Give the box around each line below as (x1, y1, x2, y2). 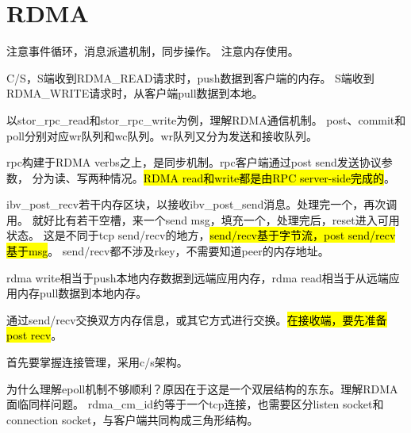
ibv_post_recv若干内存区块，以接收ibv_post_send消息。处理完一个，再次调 (6, 196, 398, 213)
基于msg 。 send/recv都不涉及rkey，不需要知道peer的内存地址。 (6, 243, 329, 259)
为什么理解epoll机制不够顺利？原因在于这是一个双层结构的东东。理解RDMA (6, 380, 398, 397)
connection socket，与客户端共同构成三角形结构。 (6, 411, 259, 427)
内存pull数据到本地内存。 (17, 285, 148, 301)
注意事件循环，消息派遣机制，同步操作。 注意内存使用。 (6, 43, 299, 59)
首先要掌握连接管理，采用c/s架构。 (6, 354, 188, 370)
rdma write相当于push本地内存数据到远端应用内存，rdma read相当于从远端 (6, 269, 389, 285)
